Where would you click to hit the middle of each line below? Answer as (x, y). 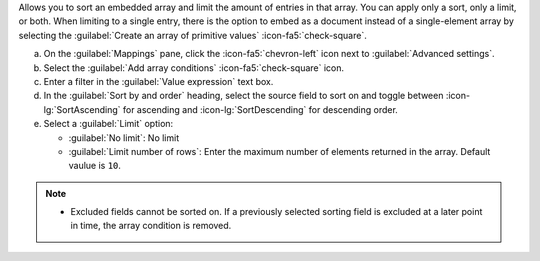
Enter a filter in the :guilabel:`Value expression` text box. (158, 81)
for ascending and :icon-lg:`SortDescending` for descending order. (260, 109)
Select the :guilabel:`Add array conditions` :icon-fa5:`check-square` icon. (194, 67)
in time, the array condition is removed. (151, 226)
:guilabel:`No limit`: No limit (124, 137)
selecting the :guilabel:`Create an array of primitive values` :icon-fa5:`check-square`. (192, 35)
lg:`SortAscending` (82, 109)
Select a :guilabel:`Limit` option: (108, 124)
